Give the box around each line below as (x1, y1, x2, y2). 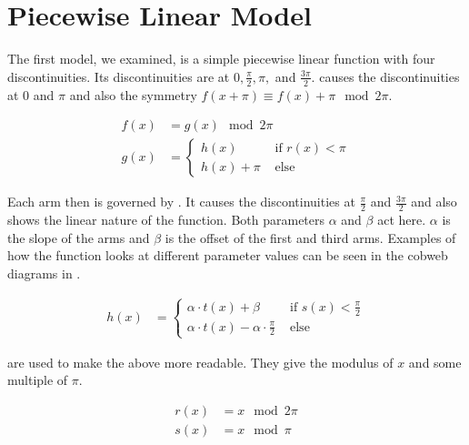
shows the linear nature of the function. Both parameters (7, 210, 325, 229)
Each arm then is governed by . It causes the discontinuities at (7, 192, 355, 211)
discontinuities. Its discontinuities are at (7, 66, 230, 86)
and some (408, 352, 462, 371)
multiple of (7, 370, 68, 389)
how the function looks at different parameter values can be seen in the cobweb (7, 246, 448, 265)
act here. (377, 210, 426, 229)
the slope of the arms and (7, 228, 150, 247)
